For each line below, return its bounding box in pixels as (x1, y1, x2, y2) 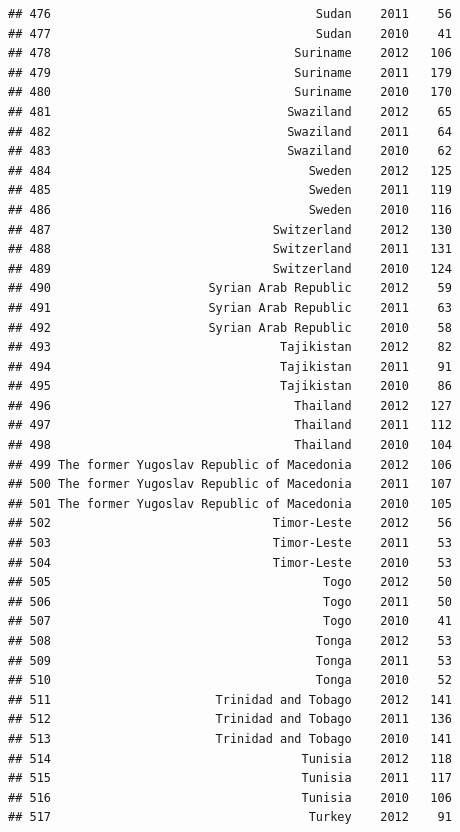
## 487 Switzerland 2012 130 (8, 222, 452, 237)
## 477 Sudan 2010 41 (8, 26, 452, 41)
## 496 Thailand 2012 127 (8, 398, 452, 413)
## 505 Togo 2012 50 (8, 575, 452, 590)
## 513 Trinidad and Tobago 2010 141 (8, 731, 452, 746)
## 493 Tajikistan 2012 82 (8, 340, 452, 355)
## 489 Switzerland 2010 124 (8, 261, 452, 276)
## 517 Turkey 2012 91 (8, 810, 452, 825)
